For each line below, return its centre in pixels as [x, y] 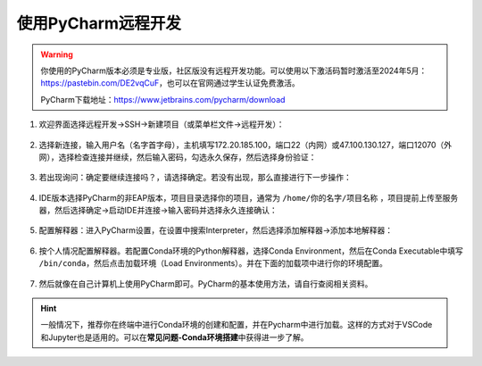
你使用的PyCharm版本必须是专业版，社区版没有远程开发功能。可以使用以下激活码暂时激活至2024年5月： [234, 71]
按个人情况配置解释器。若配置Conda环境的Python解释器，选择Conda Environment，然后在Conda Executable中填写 [251, 251]
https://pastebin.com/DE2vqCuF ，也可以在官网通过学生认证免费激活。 [170, 83]
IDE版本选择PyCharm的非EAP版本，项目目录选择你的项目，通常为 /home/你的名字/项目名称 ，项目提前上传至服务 [249, 197]
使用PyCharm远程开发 [99, 23]
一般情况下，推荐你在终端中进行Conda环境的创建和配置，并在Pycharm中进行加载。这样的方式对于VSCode [237, 325]
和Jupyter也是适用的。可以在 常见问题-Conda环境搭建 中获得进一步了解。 [175, 337]
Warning [57, 54]
